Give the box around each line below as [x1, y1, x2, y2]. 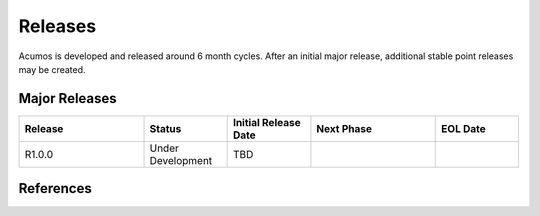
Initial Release [232, 115, 301, 129]
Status [149, 121, 182, 135]
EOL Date [441, 121, 487, 135]
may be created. [18, 63, 86, 75]
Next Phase [316, 121, 372, 135]
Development [149, 153, 213, 167]
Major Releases [18, 90, 117, 107]
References [18, 180, 92, 197]
